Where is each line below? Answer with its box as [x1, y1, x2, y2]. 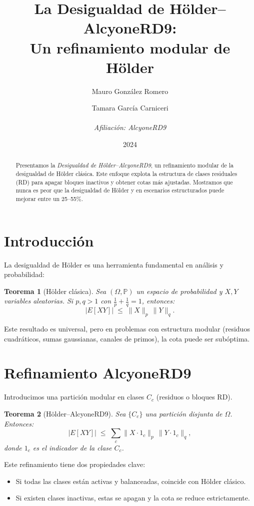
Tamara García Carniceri [91, 102, 168, 113]
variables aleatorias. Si [4, 295, 73, 306]
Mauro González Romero [91, 85, 168, 96]
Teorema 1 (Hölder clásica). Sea [4, 285, 106, 296]
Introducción [4, 230, 94, 250]
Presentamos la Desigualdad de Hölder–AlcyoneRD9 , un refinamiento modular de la [15, 161, 234, 169]
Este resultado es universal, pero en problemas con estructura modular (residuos [4, 323, 250, 334]
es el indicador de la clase [32, 442, 112, 452]
